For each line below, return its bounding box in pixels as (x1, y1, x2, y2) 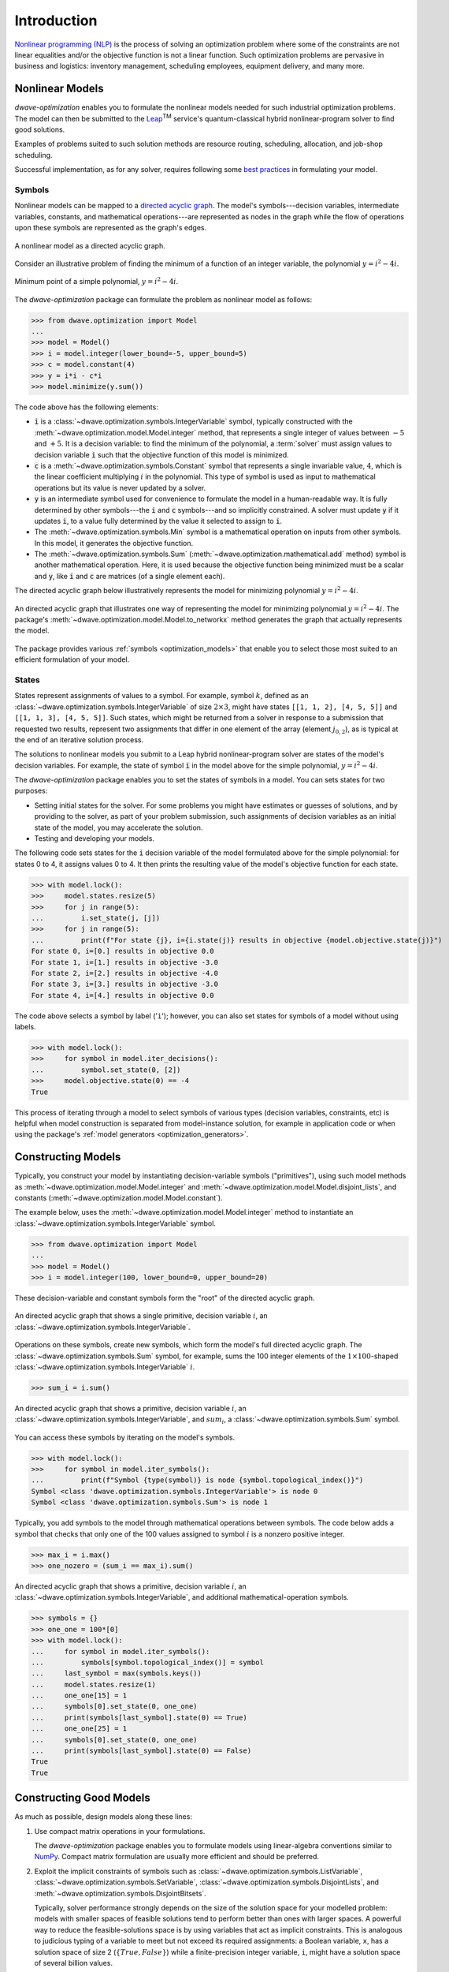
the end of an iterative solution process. (14, 734, 144, 745)
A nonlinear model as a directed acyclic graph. (14, 241, 165, 250)
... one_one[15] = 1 (31, 1691, 128, 1700)
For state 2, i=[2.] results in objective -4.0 (31, 969, 218, 977)
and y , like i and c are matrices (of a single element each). (34, 571, 225, 581)
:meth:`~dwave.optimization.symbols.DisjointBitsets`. (34, 1888, 206, 1898)
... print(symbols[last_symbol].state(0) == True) (31, 1712, 247, 1722)
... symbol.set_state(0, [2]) (31, 1065, 181, 1074)
